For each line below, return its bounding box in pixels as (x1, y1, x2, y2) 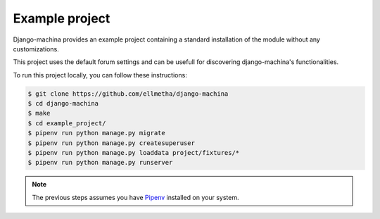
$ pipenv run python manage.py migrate (27, 129, 165, 137)
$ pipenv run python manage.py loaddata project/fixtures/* (27, 149, 240, 157)
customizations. (13, 44, 59, 53)
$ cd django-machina (27, 99, 99, 108)
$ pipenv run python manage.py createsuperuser (27, 139, 195, 147)
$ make (27, 109, 51, 118)
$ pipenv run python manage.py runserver (27, 158, 173, 167)
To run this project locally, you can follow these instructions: (13, 70, 188, 79)
